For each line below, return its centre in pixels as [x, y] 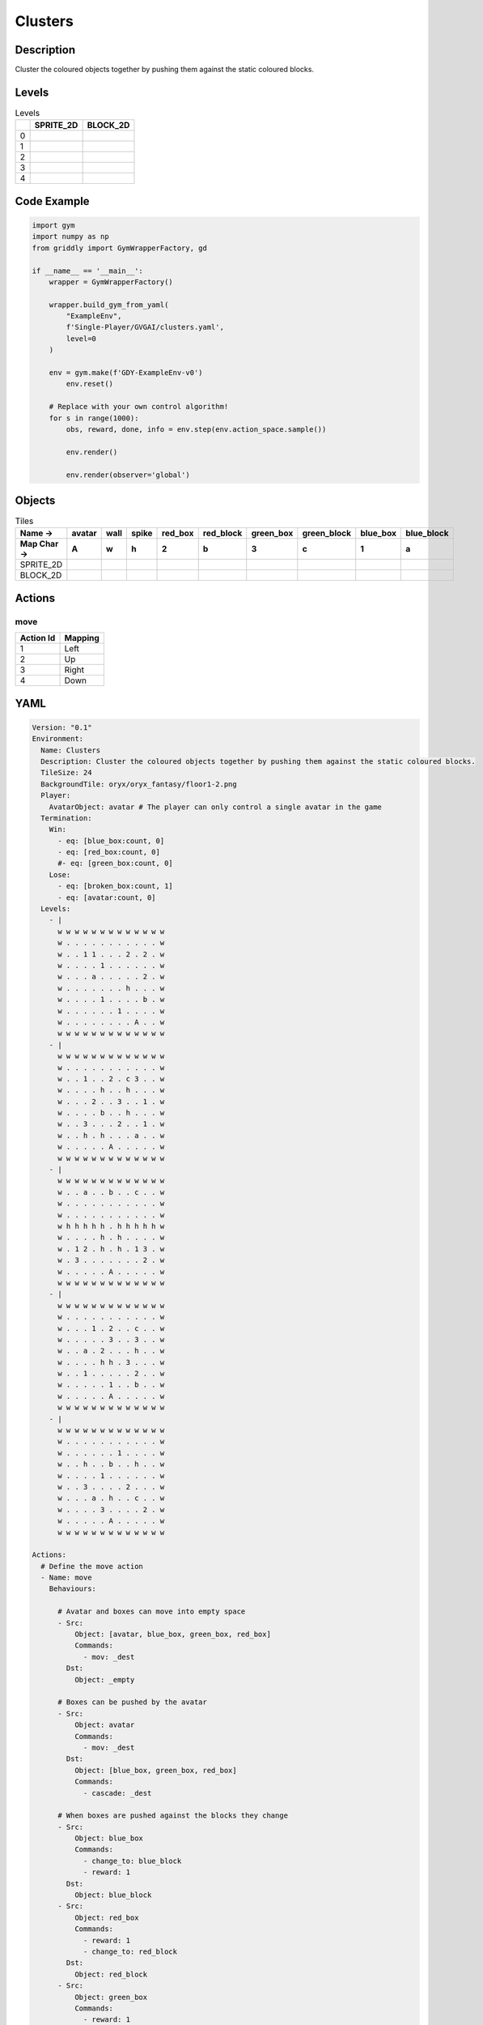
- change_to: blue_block [132, 1861]
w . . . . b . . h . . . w [111, 1113]
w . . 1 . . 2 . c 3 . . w [111, 1079]
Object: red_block [111, 1974]
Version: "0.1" [62, 727]
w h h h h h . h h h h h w [111, 1226]
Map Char [39, 544]
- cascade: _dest [117, 1793]
